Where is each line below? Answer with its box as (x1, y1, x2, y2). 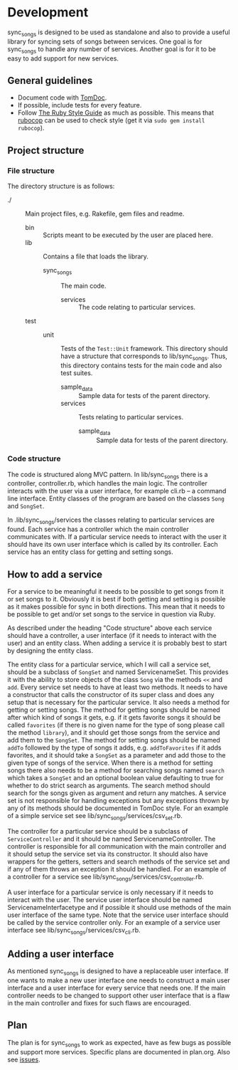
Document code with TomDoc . (17, 93, 107, 102)
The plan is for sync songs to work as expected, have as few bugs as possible (7, 1038, 232, 1049)
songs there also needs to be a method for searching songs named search (7, 766, 225, 775)
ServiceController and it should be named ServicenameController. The (7, 834, 216, 843)
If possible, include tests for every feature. (17, 101, 142, 110)
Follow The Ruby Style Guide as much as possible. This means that (17, 108, 215, 117)
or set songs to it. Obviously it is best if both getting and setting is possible (7, 594, 226, 603)
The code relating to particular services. (78, 303, 196, 311)
